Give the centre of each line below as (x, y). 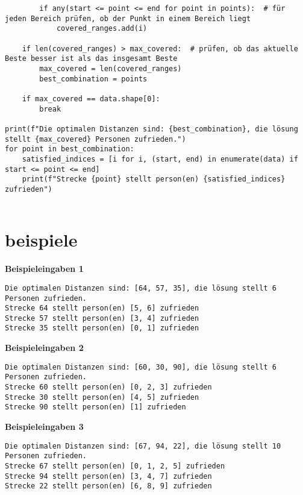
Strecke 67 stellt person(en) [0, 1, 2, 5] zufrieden (115, 466)
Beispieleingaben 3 (44, 426)
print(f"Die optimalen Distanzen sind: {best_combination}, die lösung (151, 129)
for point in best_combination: (70, 149)
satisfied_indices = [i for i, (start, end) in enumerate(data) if (160, 159)
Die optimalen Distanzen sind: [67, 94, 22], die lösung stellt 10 (143, 446)
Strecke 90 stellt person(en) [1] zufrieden (95, 407)
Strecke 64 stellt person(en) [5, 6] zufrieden (102, 308)
